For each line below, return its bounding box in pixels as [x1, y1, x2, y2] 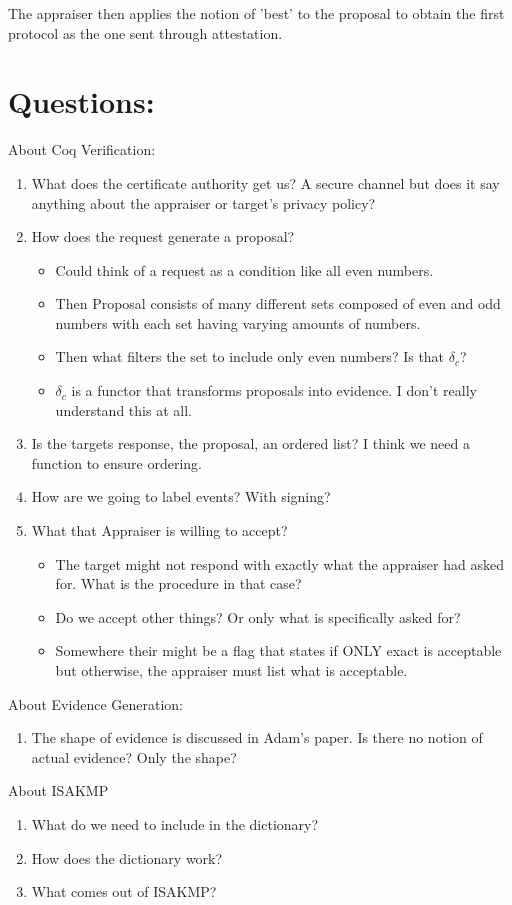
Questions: [8, 81, 155, 122]
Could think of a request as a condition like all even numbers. [55, 259, 434, 280]
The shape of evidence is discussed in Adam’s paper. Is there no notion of [31, 727, 483, 748]
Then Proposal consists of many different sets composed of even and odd [55, 293, 501, 314]
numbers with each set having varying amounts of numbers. [55, 312, 421, 333]
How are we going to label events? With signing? [31, 486, 331, 507]
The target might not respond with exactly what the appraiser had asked [55, 553, 504, 574]
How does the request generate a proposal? [31, 226, 295, 247]
